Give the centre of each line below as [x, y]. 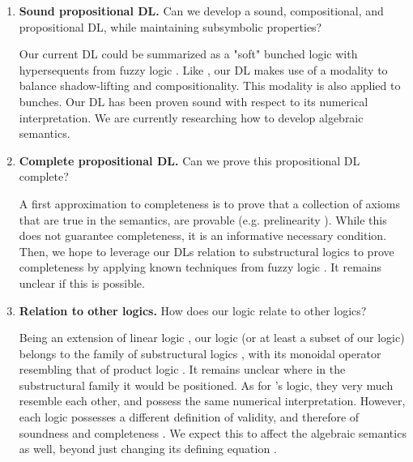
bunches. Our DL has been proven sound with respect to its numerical [194, 101]
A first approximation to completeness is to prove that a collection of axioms [210, 203]
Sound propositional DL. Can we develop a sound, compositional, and [201, 11]
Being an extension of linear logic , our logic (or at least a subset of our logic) [212, 338]
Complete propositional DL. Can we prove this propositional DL [189, 160]
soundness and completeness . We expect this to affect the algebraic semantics [213, 432]
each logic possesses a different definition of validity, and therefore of [189, 417]
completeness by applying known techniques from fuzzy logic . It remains [200, 267]
